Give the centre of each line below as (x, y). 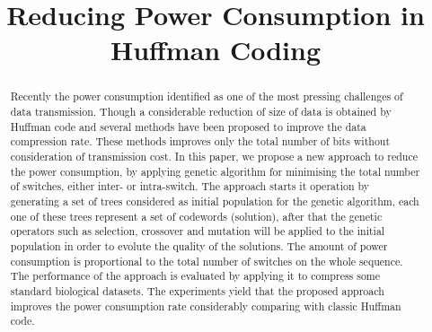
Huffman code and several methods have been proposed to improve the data (188, 126)
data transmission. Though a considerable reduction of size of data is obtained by (201, 112)
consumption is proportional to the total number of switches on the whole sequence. (207, 261)
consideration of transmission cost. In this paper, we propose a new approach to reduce (214, 156)
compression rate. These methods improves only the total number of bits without (200, 141)
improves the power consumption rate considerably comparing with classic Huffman (206, 306)
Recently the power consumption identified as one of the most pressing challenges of (207, 96)
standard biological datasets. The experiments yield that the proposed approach (197, 290)
